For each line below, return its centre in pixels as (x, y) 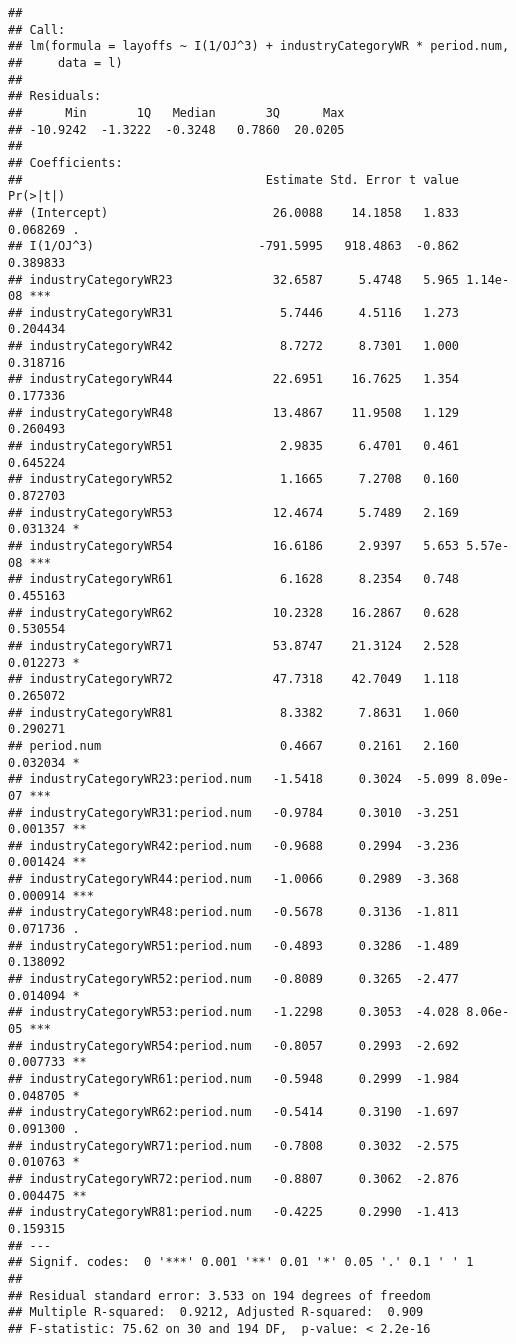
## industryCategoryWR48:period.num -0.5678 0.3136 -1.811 (234, 912)
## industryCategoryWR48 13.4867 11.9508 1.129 (234, 412)
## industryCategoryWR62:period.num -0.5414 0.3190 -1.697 (234, 1112)
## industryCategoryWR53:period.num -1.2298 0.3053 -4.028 (234, 1012)
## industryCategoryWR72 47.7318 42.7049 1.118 (234, 679)
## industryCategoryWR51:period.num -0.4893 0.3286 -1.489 (234, 945)
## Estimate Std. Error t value (234, 179)
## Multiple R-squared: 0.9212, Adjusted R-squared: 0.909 (216, 1312)
